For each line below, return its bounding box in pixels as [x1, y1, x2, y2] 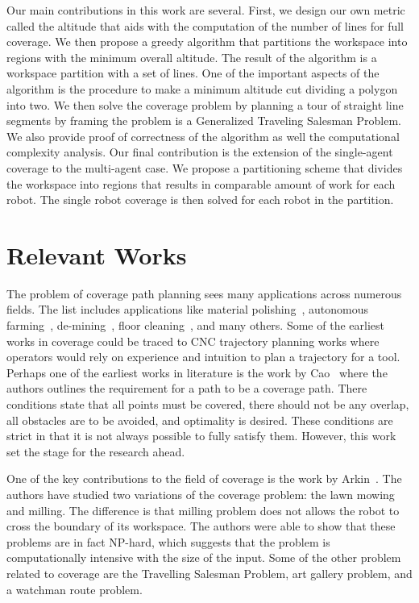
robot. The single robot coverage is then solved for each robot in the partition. [6, 191, 394, 208]
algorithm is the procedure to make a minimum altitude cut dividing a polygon [6, 80, 398, 97]
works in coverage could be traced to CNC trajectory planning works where [6, 332, 380, 349]
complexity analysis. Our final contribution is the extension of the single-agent [6, 143, 393, 160]
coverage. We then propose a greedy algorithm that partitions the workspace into [6, 33, 408, 50]
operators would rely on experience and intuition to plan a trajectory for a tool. [6, 348, 400, 365]
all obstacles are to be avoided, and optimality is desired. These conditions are [6, 411, 393, 428]
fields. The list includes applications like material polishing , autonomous [6, 301, 368, 318]
